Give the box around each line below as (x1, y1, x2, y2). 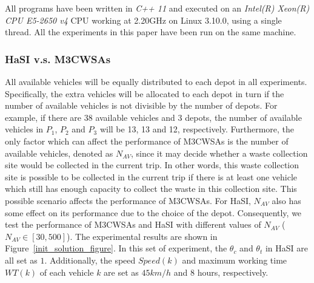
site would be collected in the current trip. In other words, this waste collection (5, 159, 299, 171)
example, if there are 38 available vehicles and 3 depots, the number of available (5, 111, 302, 123)
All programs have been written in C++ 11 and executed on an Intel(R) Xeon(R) (5, 2, 310, 14)
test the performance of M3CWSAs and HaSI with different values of (5, 218, 261, 231)
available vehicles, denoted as (5, 146, 113, 159)
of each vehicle (39, 265, 94, 278)
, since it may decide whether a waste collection (131, 146, 308, 159)
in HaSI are (265, 242, 308, 254)
